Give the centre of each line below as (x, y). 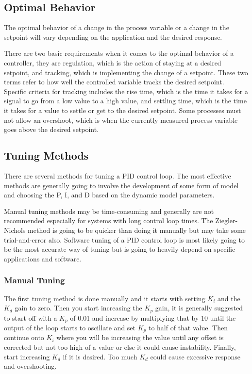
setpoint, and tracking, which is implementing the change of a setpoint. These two (126, 72)
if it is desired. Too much (100, 356)
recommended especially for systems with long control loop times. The (109, 220)
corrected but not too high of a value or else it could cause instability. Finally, (120, 347)
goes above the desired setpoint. (51, 129)
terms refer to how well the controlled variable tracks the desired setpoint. (114, 82)
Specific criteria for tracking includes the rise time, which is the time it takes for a (126, 91)
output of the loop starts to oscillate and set (70, 327)
